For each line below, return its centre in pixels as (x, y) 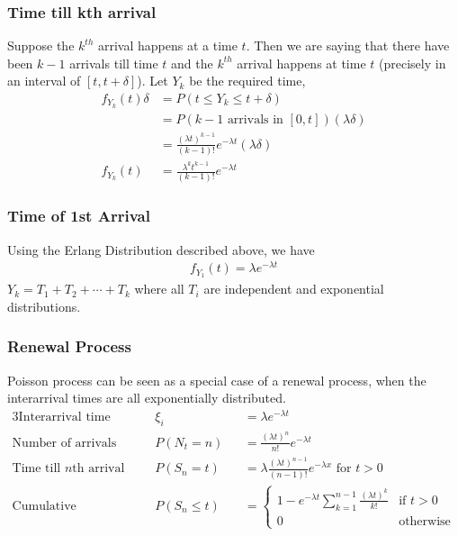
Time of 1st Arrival (79, 216)
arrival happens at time (301, 63)
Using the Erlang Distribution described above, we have (161, 249)
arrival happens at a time (167, 45)
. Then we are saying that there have (348, 45)
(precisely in (413, 63)
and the (192, 63)
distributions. (44, 306)
